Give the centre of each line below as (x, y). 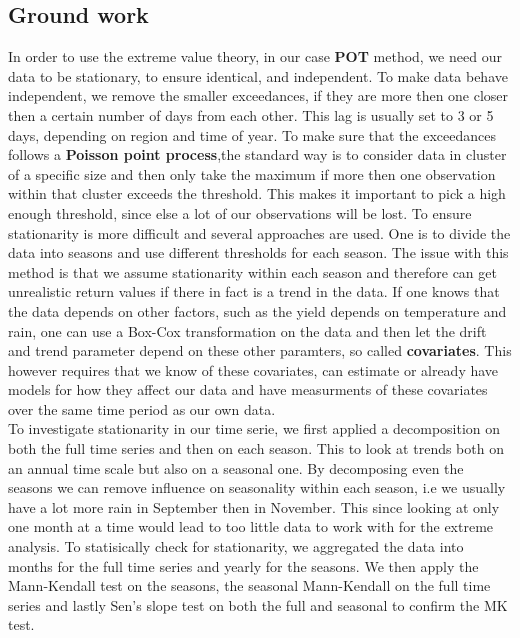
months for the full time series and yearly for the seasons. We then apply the (243, 565)
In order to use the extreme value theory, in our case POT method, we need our (255, 56)
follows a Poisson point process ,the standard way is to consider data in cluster (257, 154)
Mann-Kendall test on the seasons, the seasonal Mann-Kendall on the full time (249, 585)
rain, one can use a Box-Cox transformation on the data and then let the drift (247, 330)
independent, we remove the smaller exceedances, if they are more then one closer (258, 95)
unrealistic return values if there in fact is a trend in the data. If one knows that (254, 291)
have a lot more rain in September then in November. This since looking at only (254, 506)
